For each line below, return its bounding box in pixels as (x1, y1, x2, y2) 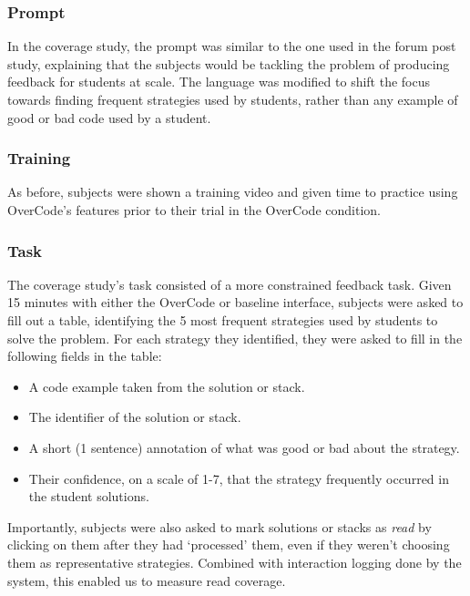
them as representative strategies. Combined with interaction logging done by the (7, 552, 462, 571)
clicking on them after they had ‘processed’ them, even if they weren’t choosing (7, 535, 450, 554)
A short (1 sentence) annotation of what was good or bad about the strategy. (28, 437, 460, 457)
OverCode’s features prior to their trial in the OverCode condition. (7, 200, 381, 219)
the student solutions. (28, 487, 149, 506)
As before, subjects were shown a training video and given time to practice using (7, 182, 458, 201)
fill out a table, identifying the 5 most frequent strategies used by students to (7, 311, 438, 329)
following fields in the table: (7, 346, 162, 365)
